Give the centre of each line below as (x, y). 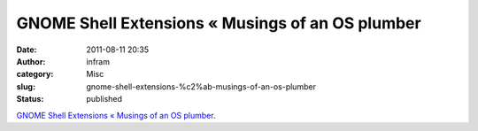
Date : (27, 50)
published (104, 99)
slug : (26, 86)
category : (35, 74)
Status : (30, 99)
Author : (31, 61)
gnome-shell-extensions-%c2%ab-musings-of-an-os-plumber (201, 86)
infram (98, 61)
